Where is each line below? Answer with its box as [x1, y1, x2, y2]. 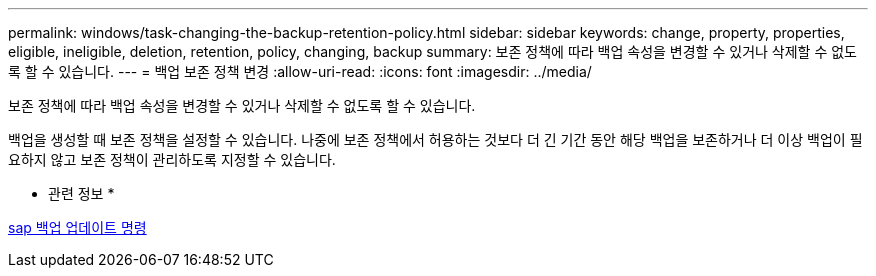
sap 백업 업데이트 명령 [8, 219, 147, 236]
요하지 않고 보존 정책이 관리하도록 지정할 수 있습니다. [8, 151, 336, 168]
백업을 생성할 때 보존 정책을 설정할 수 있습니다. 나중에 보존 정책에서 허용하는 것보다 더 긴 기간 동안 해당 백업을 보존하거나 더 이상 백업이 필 [8, 131, 863, 148]
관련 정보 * [48, 185, 115, 202]
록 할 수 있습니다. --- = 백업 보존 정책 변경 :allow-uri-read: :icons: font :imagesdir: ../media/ [8, 63, 592, 80]
